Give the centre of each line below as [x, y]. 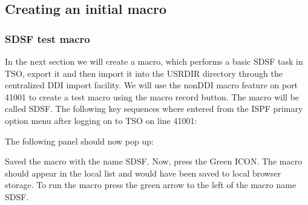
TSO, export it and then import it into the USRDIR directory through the [144, 73]
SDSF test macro [48, 38]
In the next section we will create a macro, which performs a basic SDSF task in [154, 61]
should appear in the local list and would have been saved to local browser [143, 173]
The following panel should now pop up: [79, 141]
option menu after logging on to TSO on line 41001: [101, 120]
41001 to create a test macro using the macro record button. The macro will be [152, 96]
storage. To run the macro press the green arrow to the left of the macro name [151, 185]
